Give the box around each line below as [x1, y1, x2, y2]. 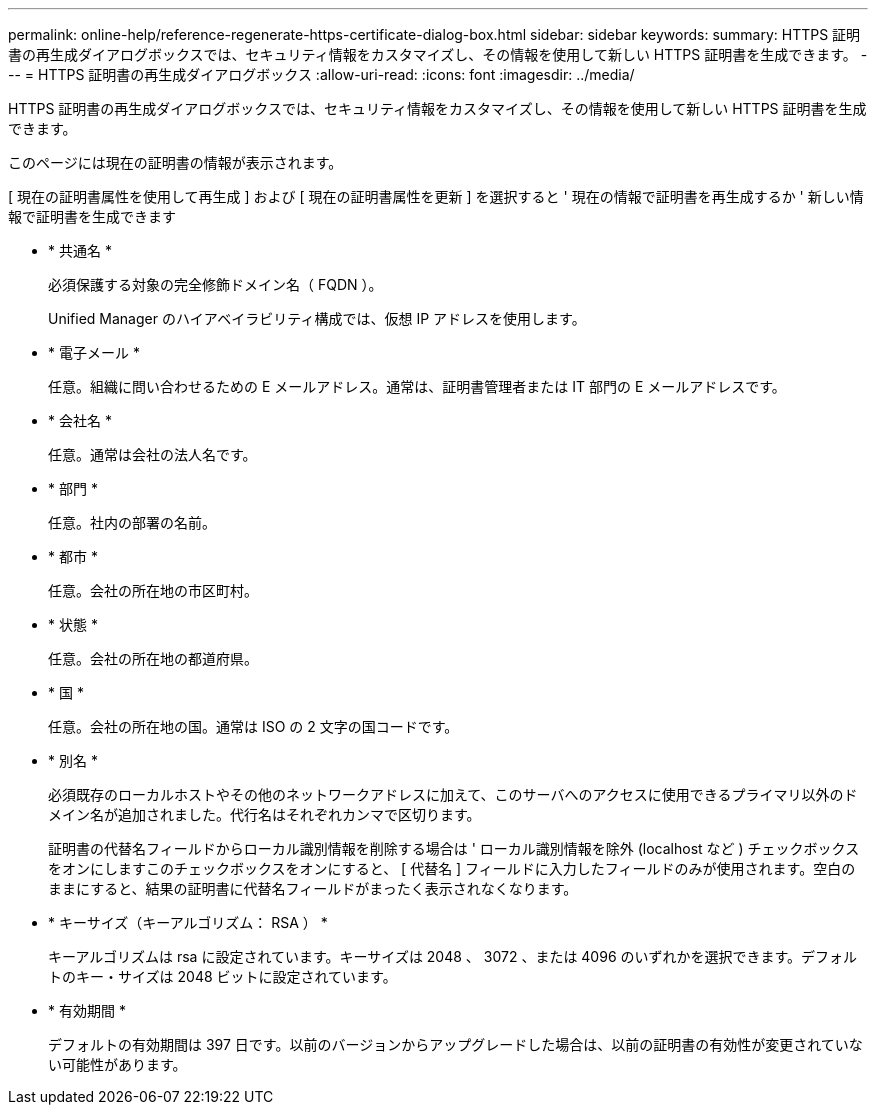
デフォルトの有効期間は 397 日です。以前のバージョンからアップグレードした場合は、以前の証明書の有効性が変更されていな [48, 1036, 863, 1053]
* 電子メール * [48, 344, 140, 361]
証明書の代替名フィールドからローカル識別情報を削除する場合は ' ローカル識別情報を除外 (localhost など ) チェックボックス [48, 840, 860, 857]
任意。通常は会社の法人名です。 [48, 446, 257, 463]
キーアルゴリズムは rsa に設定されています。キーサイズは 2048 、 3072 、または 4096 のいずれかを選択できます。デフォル [48, 948, 858, 965]
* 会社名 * [48, 412, 112, 429]
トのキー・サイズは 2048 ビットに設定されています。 [48, 968, 397, 985]
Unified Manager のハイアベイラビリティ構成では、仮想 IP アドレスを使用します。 [48, 310, 586, 327]
